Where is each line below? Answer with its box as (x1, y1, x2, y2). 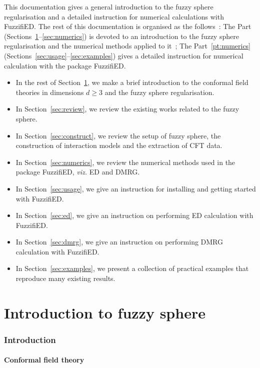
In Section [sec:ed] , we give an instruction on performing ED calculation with (15, 210, 253, 220)
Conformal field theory (4, 354, 84, 365)
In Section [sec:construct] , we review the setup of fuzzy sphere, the (15, 130, 221, 140)
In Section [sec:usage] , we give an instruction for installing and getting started (15, 183, 256, 193)
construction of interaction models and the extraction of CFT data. (15, 140, 222, 150)
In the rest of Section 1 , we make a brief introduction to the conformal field (15, 77, 248, 87)
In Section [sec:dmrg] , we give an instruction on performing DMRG (15, 236, 223, 247)
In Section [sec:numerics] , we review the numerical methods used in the (15, 156, 235, 167)
